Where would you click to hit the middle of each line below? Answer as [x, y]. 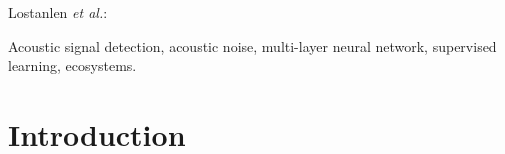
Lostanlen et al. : [58, 12]
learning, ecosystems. [72, 65]
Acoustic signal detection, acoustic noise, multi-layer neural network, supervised [252, 45]
